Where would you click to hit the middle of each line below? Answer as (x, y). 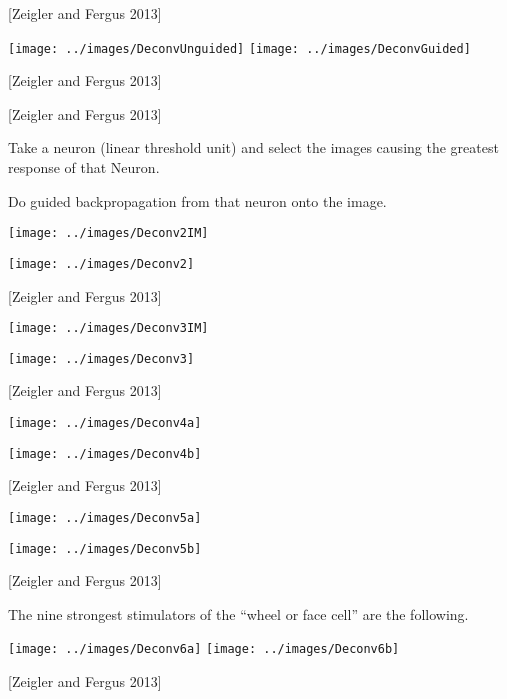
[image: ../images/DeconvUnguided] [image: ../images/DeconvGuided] (239, 48)
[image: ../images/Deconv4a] (105, 423)
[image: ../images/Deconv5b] (105, 548)
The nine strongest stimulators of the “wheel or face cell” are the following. (238, 613)
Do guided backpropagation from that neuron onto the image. (197, 200)
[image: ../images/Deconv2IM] (108, 233)
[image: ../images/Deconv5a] (105, 517)
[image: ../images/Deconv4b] (105, 453)
